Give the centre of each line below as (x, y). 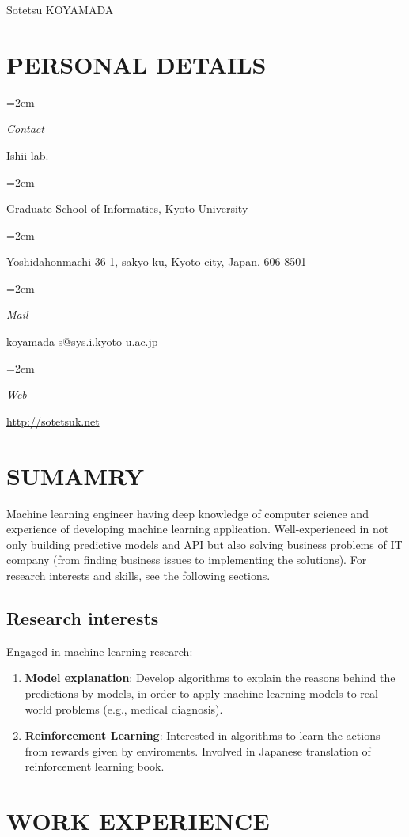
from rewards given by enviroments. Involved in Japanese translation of (198, 750)
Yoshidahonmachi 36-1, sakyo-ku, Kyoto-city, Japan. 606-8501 (157, 261)
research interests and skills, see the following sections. (138, 575)
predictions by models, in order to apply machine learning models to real (201, 693)
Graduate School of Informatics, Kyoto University (127, 208)
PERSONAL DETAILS (136, 64)
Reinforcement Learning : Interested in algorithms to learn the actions (203, 735)
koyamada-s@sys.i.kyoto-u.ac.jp (82, 341)
